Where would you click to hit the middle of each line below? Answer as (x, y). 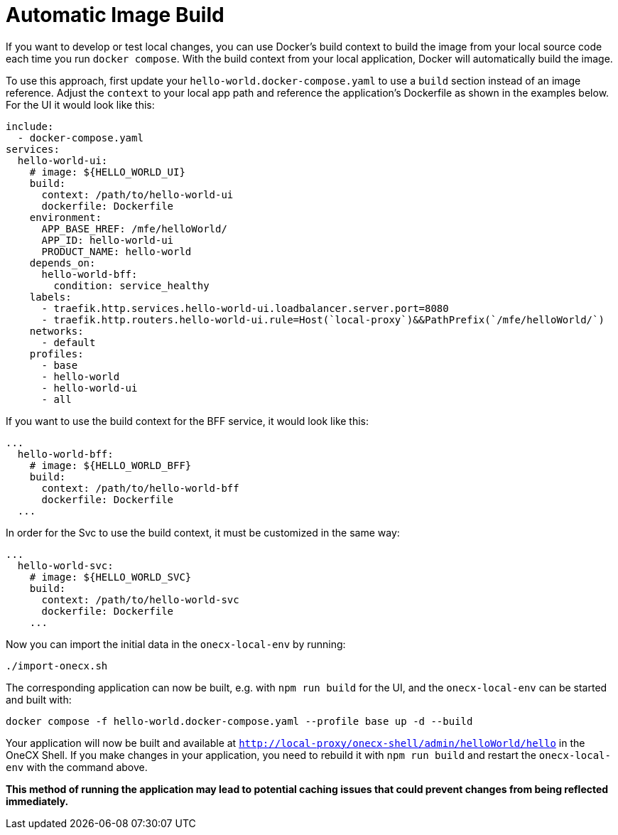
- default (69, 342)
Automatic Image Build (115, 15)
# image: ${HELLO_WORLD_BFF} (110, 465)
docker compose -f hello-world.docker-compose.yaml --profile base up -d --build (239, 721)
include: (30, 126)
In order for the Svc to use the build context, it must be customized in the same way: (203, 532)
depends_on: (63, 263)
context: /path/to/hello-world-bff (140, 488)
